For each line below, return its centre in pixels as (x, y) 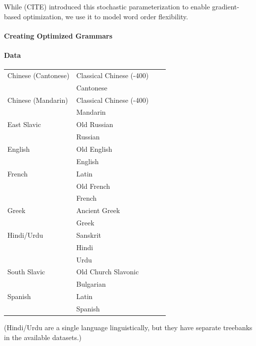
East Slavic (24, 124)
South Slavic (26, 272)
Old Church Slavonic (108, 272)
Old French (93, 186)
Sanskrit (89, 235)
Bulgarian (91, 284)
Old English (94, 149)
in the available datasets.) (43, 337)
